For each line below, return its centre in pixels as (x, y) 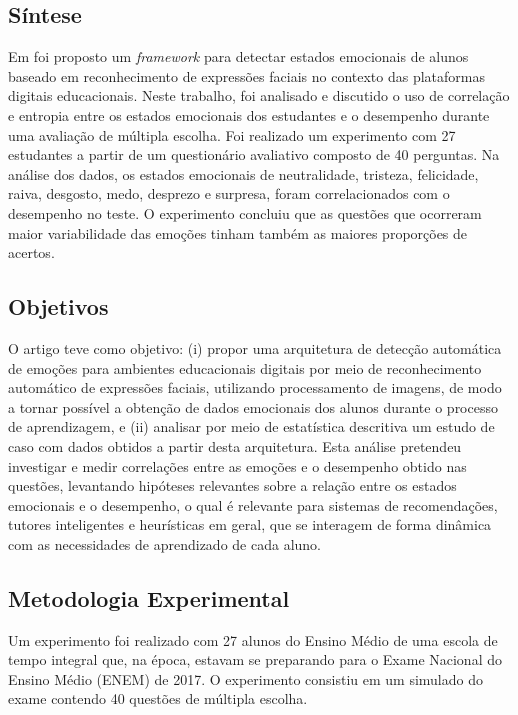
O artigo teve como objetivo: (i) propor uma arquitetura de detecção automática (255, 347)
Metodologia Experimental (149, 597)
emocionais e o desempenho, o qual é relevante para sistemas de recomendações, (253, 504)
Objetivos (58, 306)
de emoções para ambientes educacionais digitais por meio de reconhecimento (245, 367)
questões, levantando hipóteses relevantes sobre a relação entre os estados (232, 485)
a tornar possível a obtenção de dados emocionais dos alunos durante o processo (253, 406)
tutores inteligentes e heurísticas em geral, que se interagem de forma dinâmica (250, 524)
